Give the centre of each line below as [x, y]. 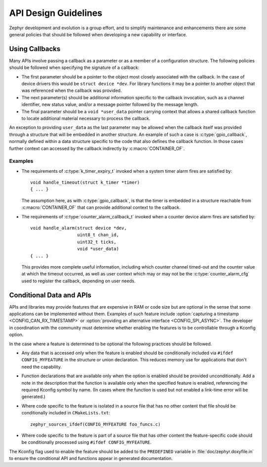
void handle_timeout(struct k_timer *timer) [85, 183]
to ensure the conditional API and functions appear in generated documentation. [91, 459]
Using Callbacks [35, 49]
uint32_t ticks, [97, 242]
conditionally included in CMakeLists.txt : [66, 413]
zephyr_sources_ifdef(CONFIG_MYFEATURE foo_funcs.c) [95, 424]
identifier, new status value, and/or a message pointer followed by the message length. [110, 105]
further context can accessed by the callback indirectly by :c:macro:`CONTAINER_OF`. [97, 148]
